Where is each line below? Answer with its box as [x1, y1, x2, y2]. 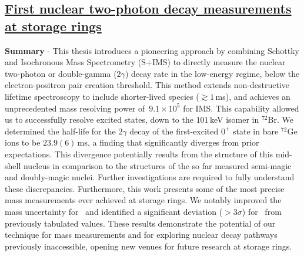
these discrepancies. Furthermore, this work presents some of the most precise [5, 182, 285, 194]
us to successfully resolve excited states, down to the [5, 113, 193, 126]
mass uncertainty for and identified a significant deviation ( [5, 205, 223, 217]
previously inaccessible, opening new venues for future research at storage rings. [5, 240, 292, 252]
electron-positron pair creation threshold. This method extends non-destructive [5, 79, 290, 91]
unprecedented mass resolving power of [5, 102, 145, 114]
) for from [242, 205, 282, 217]
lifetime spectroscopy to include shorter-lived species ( [5, 90, 199, 102]
